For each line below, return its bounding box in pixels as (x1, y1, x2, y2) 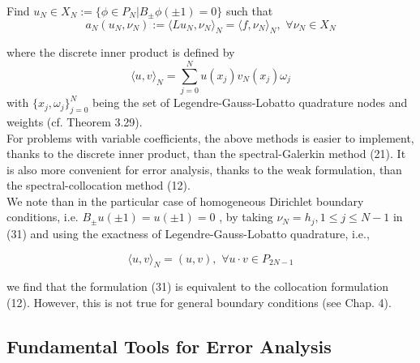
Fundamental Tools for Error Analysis (6, 333, 332, 358)
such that (225, 2, 273, 19)
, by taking (219, 208, 273, 225)
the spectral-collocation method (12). (6, 177, 191, 194)
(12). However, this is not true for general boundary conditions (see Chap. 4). (6, 293, 392, 310)
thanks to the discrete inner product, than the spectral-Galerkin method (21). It (6, 145, 406, 162)
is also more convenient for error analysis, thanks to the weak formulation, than (6, 160, 402, 177)
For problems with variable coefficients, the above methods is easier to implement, (6, 129, 414, 146)
